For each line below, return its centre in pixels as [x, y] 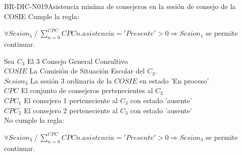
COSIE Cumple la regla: [42, 16]
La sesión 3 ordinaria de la [71, 80]
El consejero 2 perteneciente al [71, 110]
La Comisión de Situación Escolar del [87, 71]
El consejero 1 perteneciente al [71, 100]
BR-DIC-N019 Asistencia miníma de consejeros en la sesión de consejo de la [120, 6]
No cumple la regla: [34, 120]
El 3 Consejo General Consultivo [78, 61]
